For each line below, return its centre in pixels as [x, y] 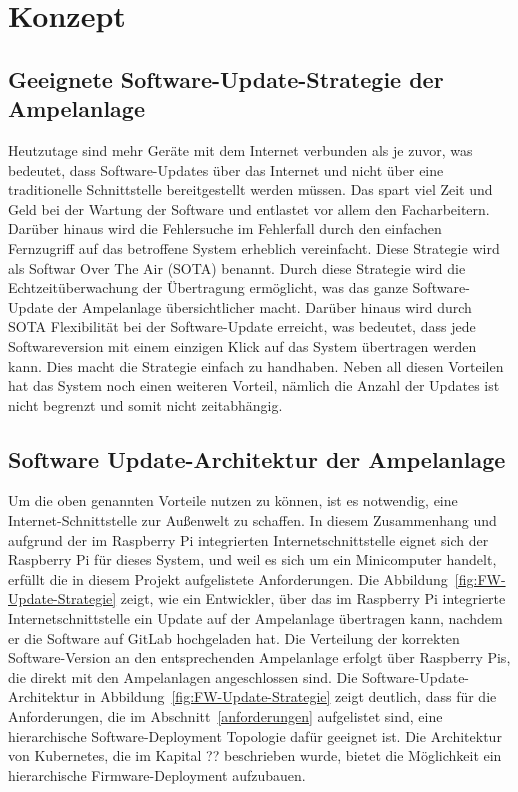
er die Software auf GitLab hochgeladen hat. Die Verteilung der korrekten [234, 637]
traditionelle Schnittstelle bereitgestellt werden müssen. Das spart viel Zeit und [250, 189]
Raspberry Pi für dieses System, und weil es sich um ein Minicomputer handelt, [252, 559]
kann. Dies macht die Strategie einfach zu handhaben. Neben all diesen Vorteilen [256, 365]
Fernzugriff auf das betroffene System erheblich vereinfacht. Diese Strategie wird [254, 247]
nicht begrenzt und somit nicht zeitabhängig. [145, 404]
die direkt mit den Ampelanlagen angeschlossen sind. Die [183, 676]
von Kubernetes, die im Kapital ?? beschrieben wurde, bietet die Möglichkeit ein [255, 755]
